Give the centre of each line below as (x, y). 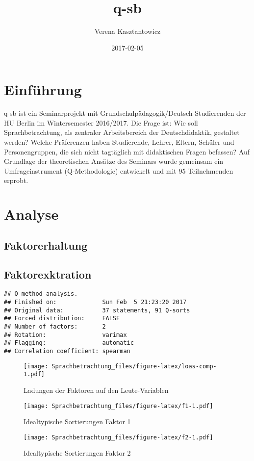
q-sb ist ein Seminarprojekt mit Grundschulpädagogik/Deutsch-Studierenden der (125, 113)
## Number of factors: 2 (55, 326)
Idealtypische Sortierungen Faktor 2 (77, 453)
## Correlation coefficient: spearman (67, 351)
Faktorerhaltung (46, 245)
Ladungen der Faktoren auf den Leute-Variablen (96, 390)
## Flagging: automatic (69, 343)
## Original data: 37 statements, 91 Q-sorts (97, 310)
